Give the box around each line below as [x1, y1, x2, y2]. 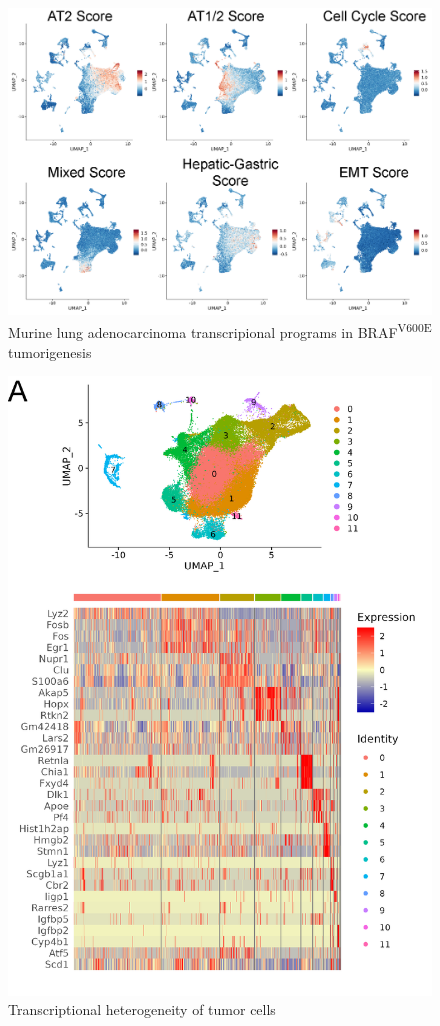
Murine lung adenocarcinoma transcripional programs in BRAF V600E [8, 319, 432, 343]
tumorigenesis [8, 341, 92, 362]
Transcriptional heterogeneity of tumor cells [8, 999, 276, 1020]
